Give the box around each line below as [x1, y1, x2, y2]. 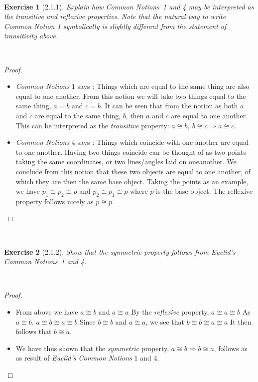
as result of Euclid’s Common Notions [15, 353, 132, 363]
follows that [15, 326, 52, 337]
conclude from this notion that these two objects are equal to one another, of [15, 166, 251, 176]
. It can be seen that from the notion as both [101, 100, 238, 111]
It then [230, 316, 252, 327]
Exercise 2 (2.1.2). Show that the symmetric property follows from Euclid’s [4, 246, 236, 257]
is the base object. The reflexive [156, 186, 253, 196]
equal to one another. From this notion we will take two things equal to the [15, 90, 246, 101]
